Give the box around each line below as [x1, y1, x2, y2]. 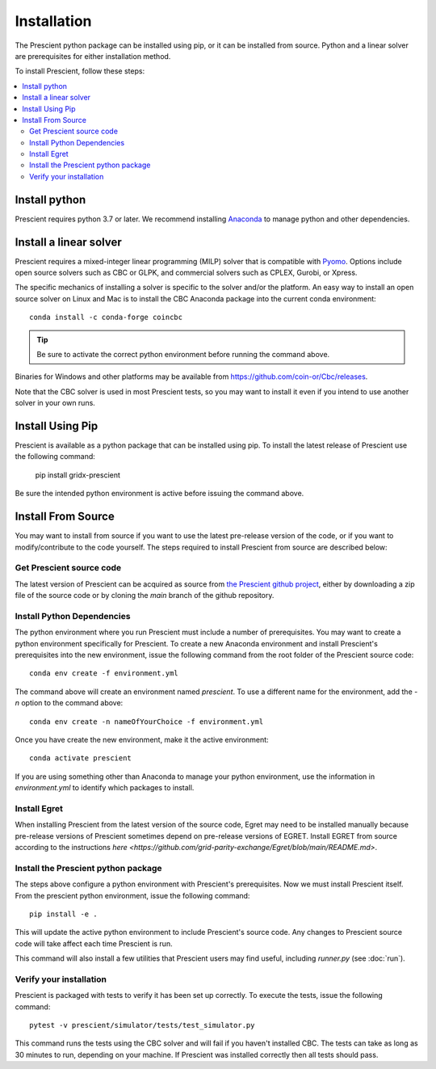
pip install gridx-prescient [35, 469, 121, 480]
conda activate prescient [29, 754, 132, 763]
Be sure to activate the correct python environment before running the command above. [36, 350, 330, 359]
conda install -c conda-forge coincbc [29, 313, 183, 322]
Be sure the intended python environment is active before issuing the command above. [15, 489, 304, 499]
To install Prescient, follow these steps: [15, 66, 145, 76]
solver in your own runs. [15, 398, 96, 408]
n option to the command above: [15, 698, 124, 708]
